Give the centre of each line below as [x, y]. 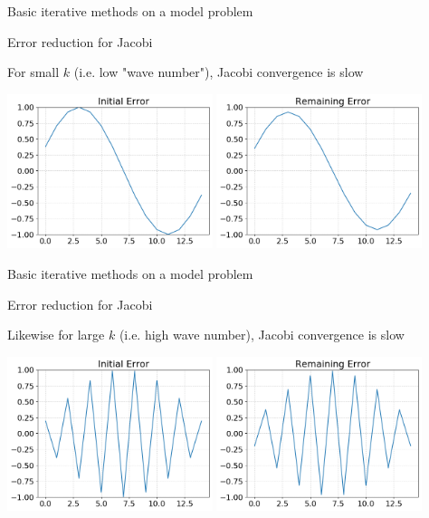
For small [33, 72]
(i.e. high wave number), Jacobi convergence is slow [262, 335]
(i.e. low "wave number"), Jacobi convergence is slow [219, 72]
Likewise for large [56, 335]
